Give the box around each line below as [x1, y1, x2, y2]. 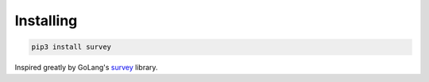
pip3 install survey [31, 43, 111, 51]
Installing [14, 12, 78, 29]
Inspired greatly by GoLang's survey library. [14, 63, 158, 73]
